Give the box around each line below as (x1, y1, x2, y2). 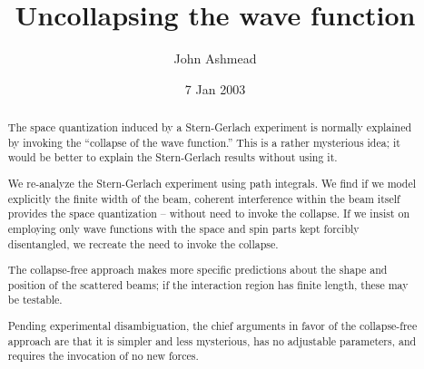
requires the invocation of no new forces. (7, 348, 199, 364)
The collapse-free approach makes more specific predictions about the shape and (7, 262, 388, 277)
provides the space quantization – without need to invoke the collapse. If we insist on (7, 206, 410, 221)
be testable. (7, 292, 63, 307)
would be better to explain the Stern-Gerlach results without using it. (7, 150, 338, 165)
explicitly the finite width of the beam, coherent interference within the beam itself (7, 190, 400, 206)
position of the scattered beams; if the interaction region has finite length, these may (7, 277, 409, 292)
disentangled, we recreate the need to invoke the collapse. (7, 236, 279, 251)
